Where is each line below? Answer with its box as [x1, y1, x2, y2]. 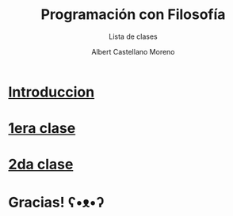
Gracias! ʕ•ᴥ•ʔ [8, 193, 105, 211]
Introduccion [8, 83, 95, 100]
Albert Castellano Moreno [90, 47, 176, 56]
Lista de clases [108, 32, 158, 41]
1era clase [8, 119, 76, 138]
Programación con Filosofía [40, 6, 226, 24]
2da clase [8, 156, 74, 173]
